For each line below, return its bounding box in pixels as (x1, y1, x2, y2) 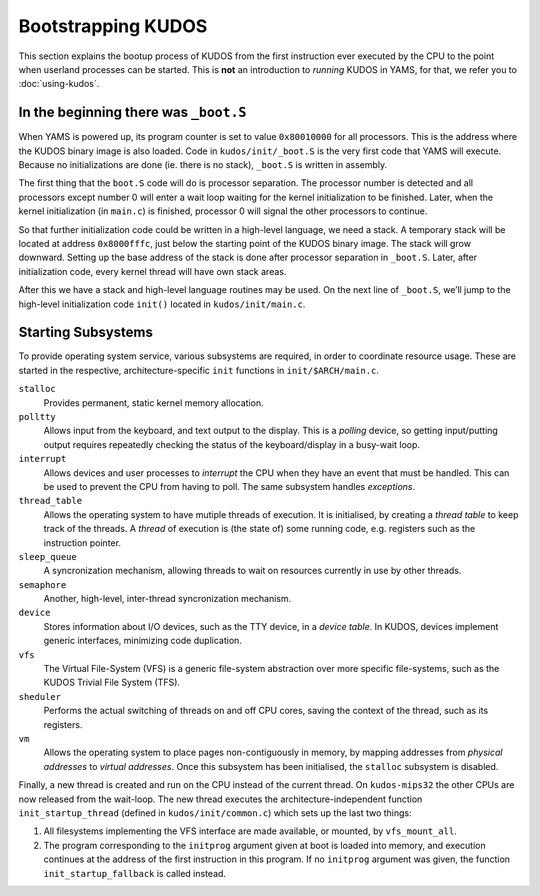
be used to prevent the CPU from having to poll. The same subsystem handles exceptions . (43, 480, 416, 492)
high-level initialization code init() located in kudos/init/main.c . (18, 298, 306, 310)
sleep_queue (18, 551, 77, 562)
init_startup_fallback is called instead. (43, 867, 227, 879)
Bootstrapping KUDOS (18, 15, 208, 37)
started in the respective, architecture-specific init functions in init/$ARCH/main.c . (18, 364, 380, 376)
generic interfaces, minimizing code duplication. (43, 635, 242, 647)
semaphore (18, 579, 67, 590)
